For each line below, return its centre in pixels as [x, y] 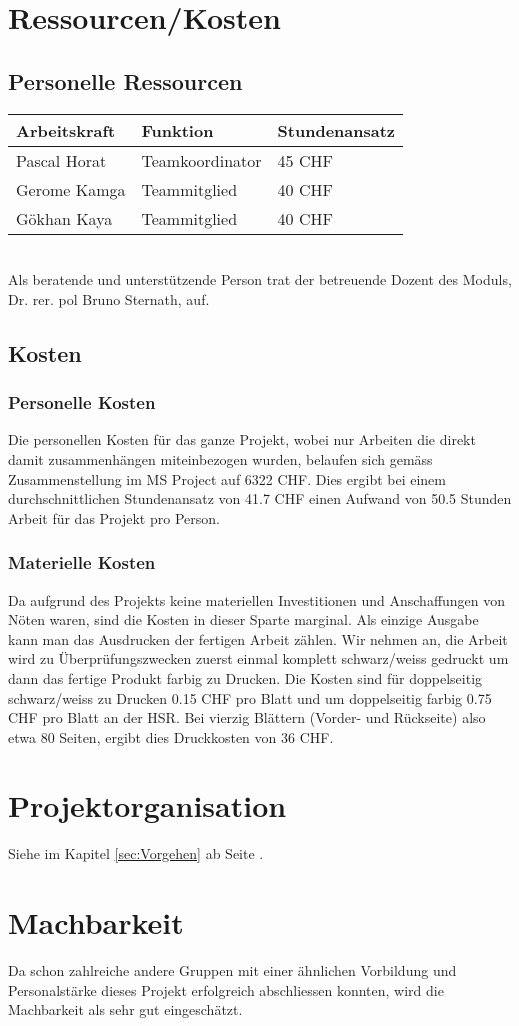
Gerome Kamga [71, 189]
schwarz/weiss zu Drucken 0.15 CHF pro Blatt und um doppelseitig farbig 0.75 [250, 697]
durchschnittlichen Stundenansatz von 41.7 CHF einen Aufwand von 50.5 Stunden [260, 498]
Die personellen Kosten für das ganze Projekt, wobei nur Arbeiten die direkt [242, 439]
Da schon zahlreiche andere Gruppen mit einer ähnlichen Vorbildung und [232, 970]
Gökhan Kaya [64, 218]
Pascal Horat [61, 160]
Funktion [177, 130]
